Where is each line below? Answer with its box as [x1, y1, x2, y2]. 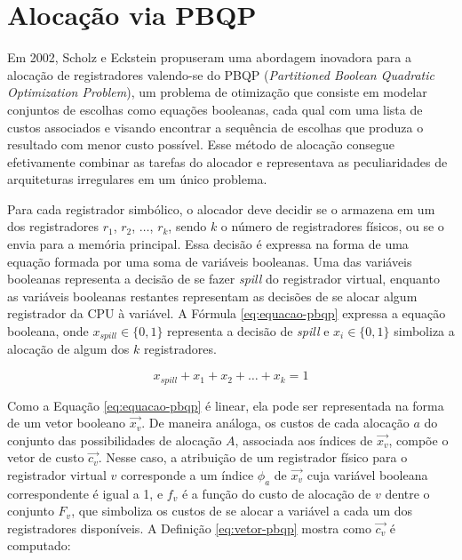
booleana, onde [7, 322, 89, 340]
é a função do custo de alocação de [181, 484, 371, 502]
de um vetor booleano [7, 413, 126, 432]
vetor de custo [7, 448, 84, 467]
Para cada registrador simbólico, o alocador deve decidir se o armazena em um [7, 199, 435, 218]
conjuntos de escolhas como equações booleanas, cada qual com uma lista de [7, 100, 423, 118]
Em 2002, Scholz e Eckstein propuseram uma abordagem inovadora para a [7, 48, 411, 67]
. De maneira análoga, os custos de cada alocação [141, 413, 410, 432]
